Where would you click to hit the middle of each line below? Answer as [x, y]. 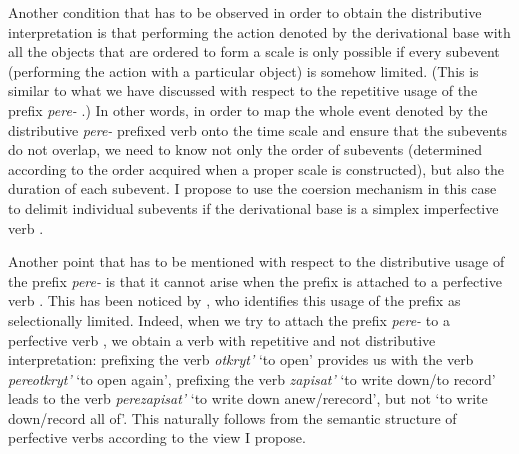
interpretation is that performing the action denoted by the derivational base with [259, 31]
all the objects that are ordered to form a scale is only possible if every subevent [254, 51]
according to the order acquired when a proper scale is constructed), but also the [256, 168]
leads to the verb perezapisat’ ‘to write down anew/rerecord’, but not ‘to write [248, 398]
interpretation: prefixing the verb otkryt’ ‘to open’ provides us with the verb [241, 359]
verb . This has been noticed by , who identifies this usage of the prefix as [234, 300]
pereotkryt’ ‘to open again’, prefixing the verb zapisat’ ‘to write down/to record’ [252, 378]
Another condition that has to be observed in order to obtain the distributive [245, 12]
